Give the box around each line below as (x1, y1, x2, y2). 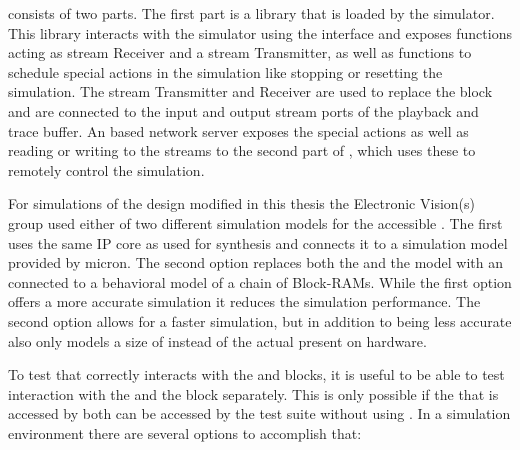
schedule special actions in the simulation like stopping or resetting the (8, 61, 443, 82)
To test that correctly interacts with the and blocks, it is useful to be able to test (8, 364, 505, 385)
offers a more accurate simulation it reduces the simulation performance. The (8, 291, 481, 312)
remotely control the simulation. (8, 159, 205, 180)
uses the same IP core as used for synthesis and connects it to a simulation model (8, 232, 508, 253)
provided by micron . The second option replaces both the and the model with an (8, 252, 503, 273)
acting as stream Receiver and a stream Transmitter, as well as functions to (8, 42, 472, 63)
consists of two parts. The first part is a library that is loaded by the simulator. (8, 3, 495, 23)
